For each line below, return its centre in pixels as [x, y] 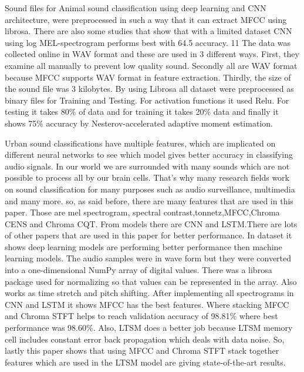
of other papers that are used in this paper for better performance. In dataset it [148, 235]
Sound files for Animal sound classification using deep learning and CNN [136, 8]
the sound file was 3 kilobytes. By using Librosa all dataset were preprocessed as [149, 89]
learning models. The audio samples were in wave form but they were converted [148, 258]
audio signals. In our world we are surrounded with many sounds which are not [147, 166]
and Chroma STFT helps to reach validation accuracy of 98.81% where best [141, 316]
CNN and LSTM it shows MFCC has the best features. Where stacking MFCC [147, 304]
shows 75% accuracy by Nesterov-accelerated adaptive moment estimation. [139, 123]
